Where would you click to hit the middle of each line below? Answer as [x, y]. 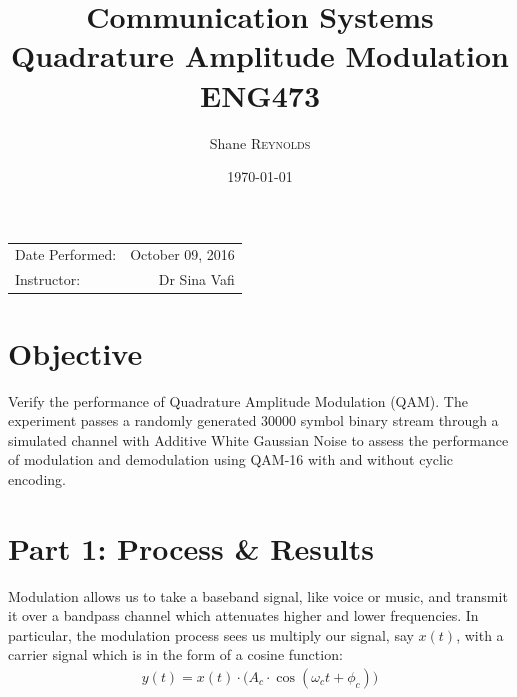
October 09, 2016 [182, 254]
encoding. [37, 478]
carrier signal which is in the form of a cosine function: [175, 654]
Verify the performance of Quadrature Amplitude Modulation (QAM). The [238, 400]
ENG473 [260, 94]
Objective [75, 352]
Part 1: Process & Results [191, 547]
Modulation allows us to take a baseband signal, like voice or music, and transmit [258, 595]
